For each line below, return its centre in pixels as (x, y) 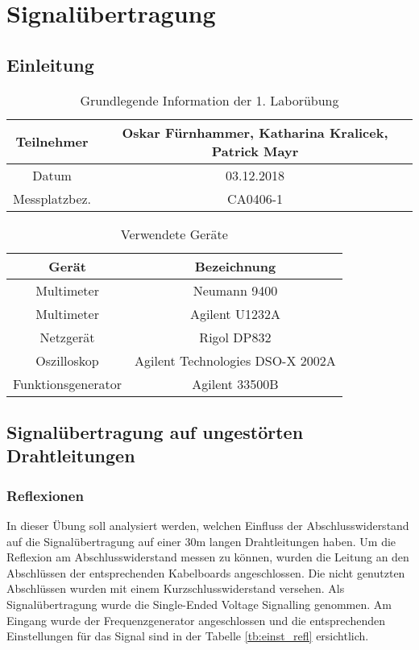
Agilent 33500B (235, 383)
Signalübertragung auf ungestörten (155, 431)
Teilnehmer (52, 142)
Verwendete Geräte (174, 234)
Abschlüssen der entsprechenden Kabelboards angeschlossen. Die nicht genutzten (206, 572)
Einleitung (50, 64)
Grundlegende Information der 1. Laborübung (209, 100)
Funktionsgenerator (68, 383)
